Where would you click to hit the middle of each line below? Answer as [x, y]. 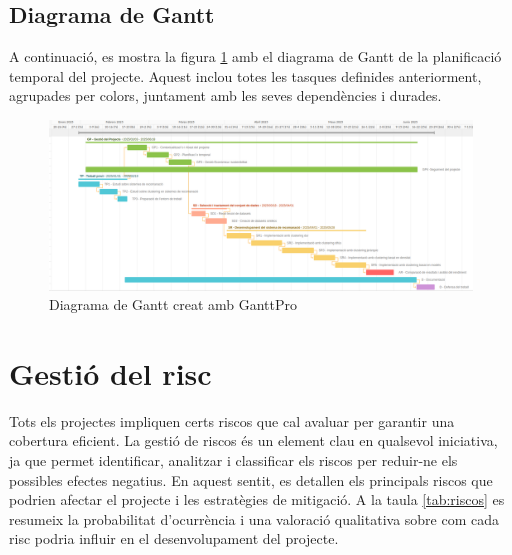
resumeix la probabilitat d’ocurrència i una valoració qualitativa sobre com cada [254, 518]
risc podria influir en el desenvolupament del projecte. [174, 538]
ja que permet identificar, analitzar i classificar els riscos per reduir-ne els [233, 460]
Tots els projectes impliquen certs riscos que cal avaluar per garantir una [232, 420]
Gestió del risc [110, 372]
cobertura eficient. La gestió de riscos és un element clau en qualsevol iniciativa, [253, 440]
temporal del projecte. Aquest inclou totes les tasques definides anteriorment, [245, 75]
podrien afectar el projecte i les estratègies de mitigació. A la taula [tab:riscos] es [257, 499]
